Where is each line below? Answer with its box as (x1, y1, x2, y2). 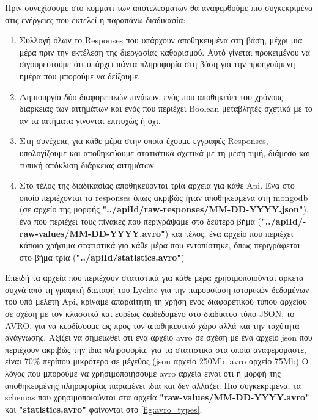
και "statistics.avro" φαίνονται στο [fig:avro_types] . (5, 402, 202, 415)
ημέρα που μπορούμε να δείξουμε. (19, 69, 141, 82)
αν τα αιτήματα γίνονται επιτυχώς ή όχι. (19, 114, 161, 126)
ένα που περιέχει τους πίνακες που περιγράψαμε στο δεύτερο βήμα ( (19, 214, 261, 227)
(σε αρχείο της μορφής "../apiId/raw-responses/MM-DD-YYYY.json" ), (19, 203, 309, 215)
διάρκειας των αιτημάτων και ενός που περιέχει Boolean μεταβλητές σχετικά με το (19, 102, 312, 115)
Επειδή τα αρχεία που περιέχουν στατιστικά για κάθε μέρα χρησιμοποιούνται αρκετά (5, 271, 304, 284)
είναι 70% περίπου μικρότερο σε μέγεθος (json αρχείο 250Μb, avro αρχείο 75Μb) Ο (5, 355, 309, 367)
